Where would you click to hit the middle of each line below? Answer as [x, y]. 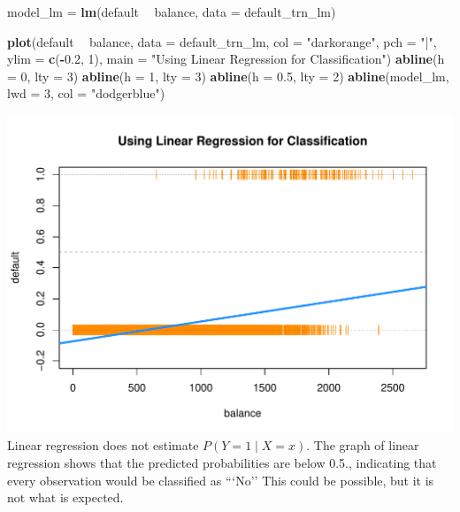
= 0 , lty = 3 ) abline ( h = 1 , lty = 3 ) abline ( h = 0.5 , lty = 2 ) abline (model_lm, [228, 76]
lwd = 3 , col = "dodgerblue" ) [86, 93]
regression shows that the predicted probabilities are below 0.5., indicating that [222, 462]
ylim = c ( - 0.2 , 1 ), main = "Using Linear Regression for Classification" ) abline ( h [226, 59]
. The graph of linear [363, 445]
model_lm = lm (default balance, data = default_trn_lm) [172, 11]
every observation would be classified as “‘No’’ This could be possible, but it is [221, 480]
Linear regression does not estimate [103, 445]
